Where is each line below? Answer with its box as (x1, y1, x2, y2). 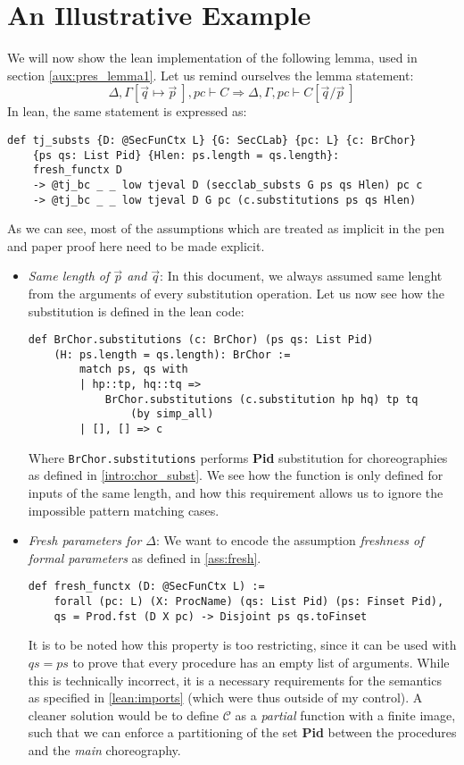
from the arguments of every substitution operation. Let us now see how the (28, 283, 445, 302)
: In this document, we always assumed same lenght (160, 266, 443, 285)
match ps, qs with (79, 363, 188, 376)
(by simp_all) (130, 408, 214, 421)
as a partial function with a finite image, (235, 705, 456, 724)
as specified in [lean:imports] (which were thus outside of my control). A (28, 688, 423, 707)
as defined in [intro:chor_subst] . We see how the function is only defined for (28, 466, 443, 484)
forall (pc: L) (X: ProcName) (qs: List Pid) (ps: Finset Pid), (54, 595, 444, 609)
